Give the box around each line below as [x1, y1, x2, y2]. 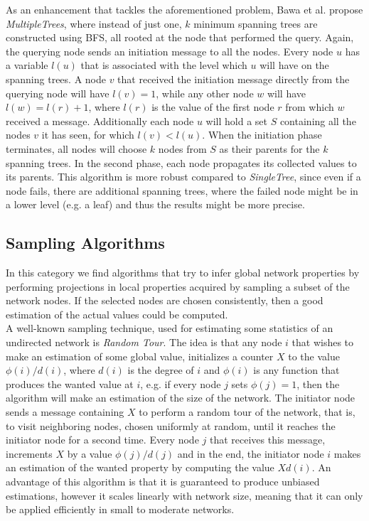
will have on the [260, 58, 329, 72]
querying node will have [6, 85, 109, 100]
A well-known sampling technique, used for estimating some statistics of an [6, 321, 333, 335]
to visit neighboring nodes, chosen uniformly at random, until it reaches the [6, 418, 336, 433]
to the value [288, 348, 340, 363]
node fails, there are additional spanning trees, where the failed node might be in [6, 183, 358, 198]
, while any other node [156, 85, 254, 100]
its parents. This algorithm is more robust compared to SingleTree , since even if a [6, 169, 361, 184]
